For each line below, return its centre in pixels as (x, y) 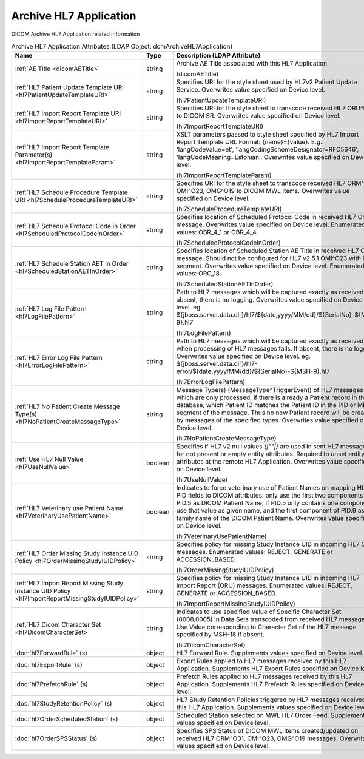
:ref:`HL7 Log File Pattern (51, 309)
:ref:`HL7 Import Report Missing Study (69, 584)
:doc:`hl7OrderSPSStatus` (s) (56, 738)
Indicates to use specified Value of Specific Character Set (259, 612)
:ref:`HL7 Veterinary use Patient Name (69, 508)
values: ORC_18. (199, 274)
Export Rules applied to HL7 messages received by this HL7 (261, 661)
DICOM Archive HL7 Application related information (76, 34)
